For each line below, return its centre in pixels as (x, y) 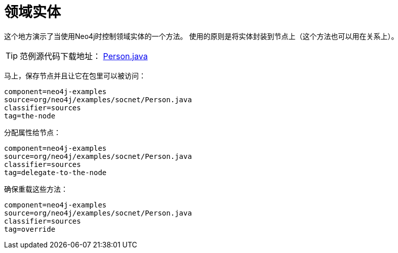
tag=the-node (30, 116)
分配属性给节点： (32, 132)
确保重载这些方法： (36, 189)
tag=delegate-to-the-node (55, 172)
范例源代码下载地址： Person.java (84, 56)
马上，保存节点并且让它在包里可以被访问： (75, 75)
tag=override (30, 229)
